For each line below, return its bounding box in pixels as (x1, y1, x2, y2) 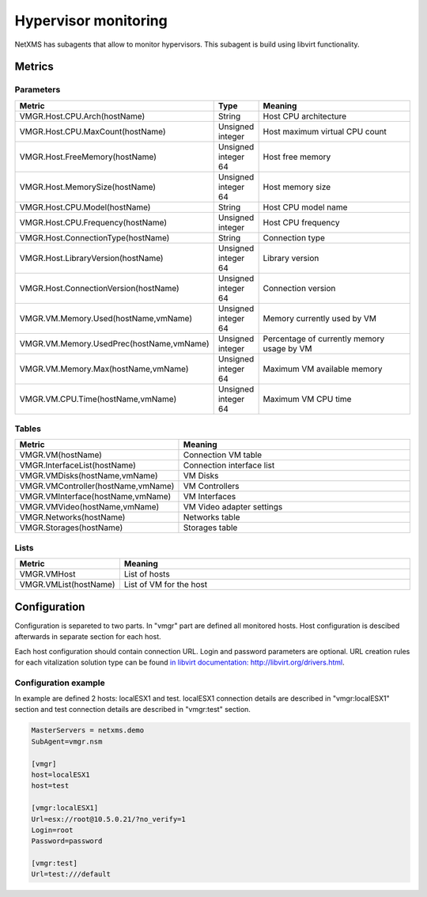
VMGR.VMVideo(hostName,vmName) (19, 501, 160, 513)
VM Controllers (183, 481, 240, 492)
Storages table (183, 522, 238, 533)
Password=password (31, 837, 103, 846)
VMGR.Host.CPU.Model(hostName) (19, 202, 151, 213)
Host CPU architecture (263, 111, 347, 122)
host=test (31, 782, 70, 790)
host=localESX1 (31, 770, 90, 779)
